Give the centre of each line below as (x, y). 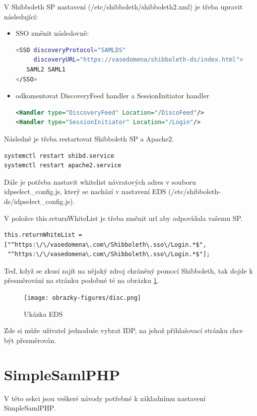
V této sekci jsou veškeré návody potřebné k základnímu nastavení (105, 398)
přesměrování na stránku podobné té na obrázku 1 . (82, 280)
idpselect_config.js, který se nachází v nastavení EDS (85, 191)
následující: (21, 16)
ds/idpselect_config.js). (39, 201)
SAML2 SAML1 (46, 69)
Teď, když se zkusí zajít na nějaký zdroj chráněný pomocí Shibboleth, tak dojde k (128, 270)
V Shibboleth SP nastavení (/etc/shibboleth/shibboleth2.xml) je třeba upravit (123, 6)
